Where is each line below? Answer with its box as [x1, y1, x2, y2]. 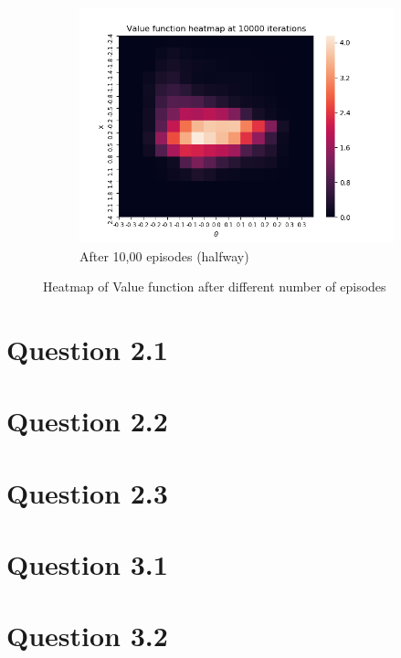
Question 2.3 [6, 473, 168, 511]
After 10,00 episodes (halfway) [79, 246, 249, 265]
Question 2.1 [6, 330, 168, 367]
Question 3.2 [6, 617, 168, 654]
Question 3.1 [6, 546, 168, 583]
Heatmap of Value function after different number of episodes [43, 277, 386, 296]
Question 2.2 [6, 402, 168, 440]
